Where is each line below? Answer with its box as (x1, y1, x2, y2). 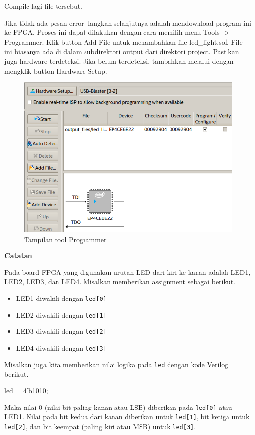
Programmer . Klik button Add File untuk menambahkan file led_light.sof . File (4, 36, 243, 47)
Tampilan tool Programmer (24, 234, 107, 244)
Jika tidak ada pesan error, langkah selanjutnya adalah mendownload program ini (4, 17, 251, 27)
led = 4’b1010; (4, 385, 48, 395)
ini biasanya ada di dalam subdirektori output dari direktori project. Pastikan (4, 46, 239, 56)
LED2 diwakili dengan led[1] (16, 309, 107, 320)
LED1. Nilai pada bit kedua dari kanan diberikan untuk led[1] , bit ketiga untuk (4, 411, 250, 422)
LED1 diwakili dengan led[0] (16, 293, 107, 303)
